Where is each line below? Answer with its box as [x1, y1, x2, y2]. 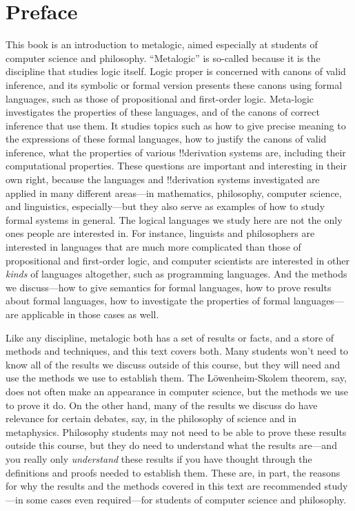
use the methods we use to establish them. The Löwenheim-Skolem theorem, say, [6, 371, 347, 385]
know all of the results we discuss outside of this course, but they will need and [6, 357, 341, 371]
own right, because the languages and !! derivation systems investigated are [6, 172, 320, 187]
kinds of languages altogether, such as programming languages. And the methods [6, 267, 347, 281]
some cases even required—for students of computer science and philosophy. [26, 492, 347, 506]
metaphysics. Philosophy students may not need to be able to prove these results [6, 424, 347, 439]
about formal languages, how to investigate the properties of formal [6, 293, 291, 308]
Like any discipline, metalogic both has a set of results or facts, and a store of [6, 330, 334, 344]
